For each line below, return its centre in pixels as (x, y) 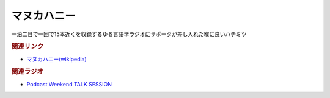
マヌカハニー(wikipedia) (57, 59)
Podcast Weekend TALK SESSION (69, 84)
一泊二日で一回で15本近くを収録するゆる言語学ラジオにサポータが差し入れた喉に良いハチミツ (129, 34)
